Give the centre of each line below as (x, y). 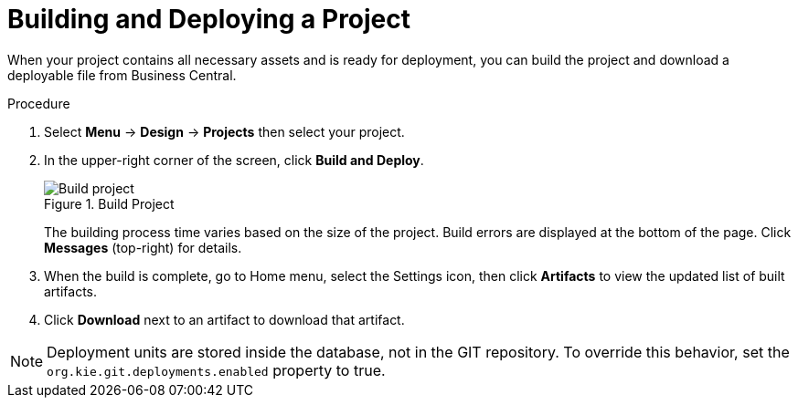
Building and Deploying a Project (209, 19)
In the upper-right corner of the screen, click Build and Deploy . (234, 160)
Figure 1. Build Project (109, 203)
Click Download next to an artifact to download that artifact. (224, 319)
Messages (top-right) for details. (143, 247)
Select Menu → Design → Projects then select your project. (224, 131)
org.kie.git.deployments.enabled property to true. (216, 370)
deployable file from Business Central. (122, 75)
